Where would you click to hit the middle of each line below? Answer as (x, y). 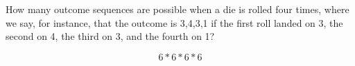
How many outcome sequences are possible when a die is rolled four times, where (177, 9)
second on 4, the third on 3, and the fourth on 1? (110, 36)
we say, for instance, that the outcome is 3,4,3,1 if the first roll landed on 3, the (174, 22)
